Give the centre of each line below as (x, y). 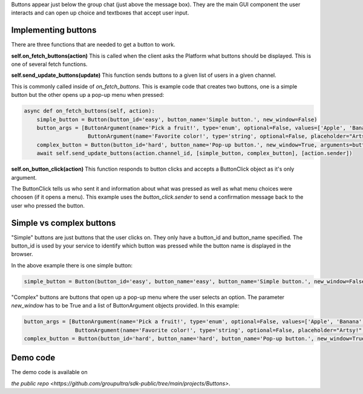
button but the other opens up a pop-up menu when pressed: (88, 95)
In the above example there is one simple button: (72, 265)
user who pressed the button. (48, 205)
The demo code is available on (49, 372)
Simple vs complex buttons (64, 223)
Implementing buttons (54, 30)
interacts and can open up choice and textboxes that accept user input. (100, 13)
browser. (22, 254)
